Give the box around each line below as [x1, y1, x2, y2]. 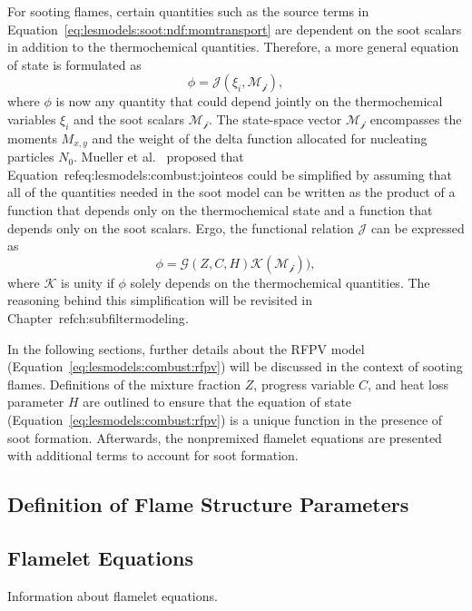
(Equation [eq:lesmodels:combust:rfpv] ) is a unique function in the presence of [7, 409, 443, 429]
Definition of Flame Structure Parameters [7, 490, 409, 518]
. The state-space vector [208, 109, 342, 128]
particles [7, 147, 54, 166]
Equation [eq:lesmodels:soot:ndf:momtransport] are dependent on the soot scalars [7, 19, 462, 38]
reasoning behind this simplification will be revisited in [7, 291, 313, 310]
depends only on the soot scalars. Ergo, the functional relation [7, 218, 354, 237]
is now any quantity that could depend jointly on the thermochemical [55, 92, 443, 111]
